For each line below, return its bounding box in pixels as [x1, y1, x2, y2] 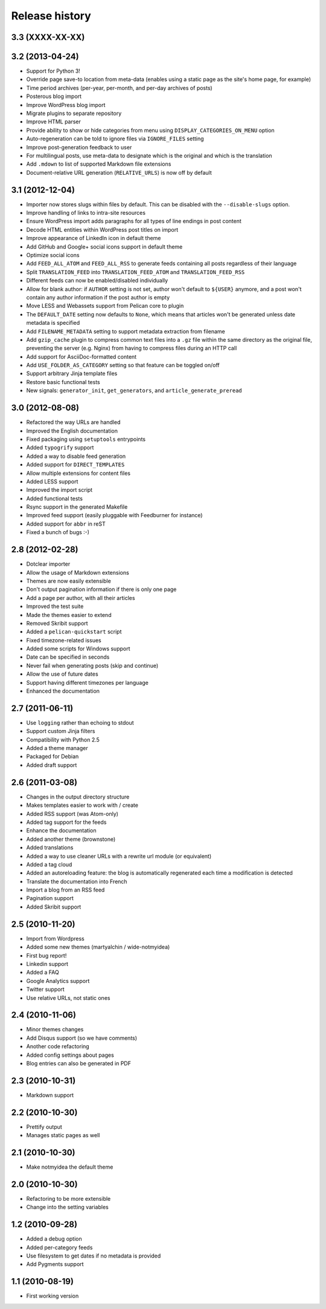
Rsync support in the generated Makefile [26, 503, 128, 511]
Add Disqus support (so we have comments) [26, 1034, 138, 1042]
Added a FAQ [26, 968, 60, 976]
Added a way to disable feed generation [26, 452, 126, 460]
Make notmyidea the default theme [26, 1163, 113, 1170]
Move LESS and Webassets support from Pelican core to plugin [26, 302, 184, 310]
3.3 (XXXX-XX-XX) [11, 32, 85, 42]
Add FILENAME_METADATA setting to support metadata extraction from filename [26, 327, 226, 335]
